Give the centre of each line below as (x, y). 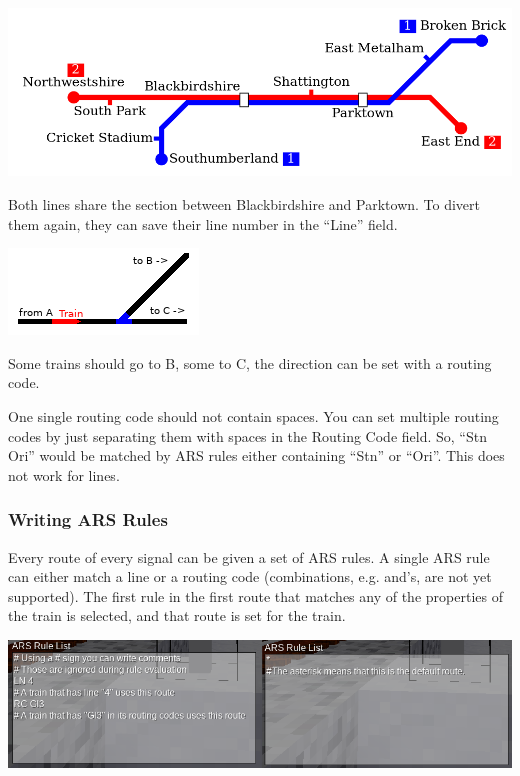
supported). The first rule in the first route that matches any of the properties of (255, 595)
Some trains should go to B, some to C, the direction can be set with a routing (250, 362)
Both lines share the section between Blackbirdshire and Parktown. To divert (244, 203)
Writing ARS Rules (88, 519)
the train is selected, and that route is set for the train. (177, 615)
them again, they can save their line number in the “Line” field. (203, 223)
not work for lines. (64, 474)
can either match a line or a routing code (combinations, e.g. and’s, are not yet (250, 576)
